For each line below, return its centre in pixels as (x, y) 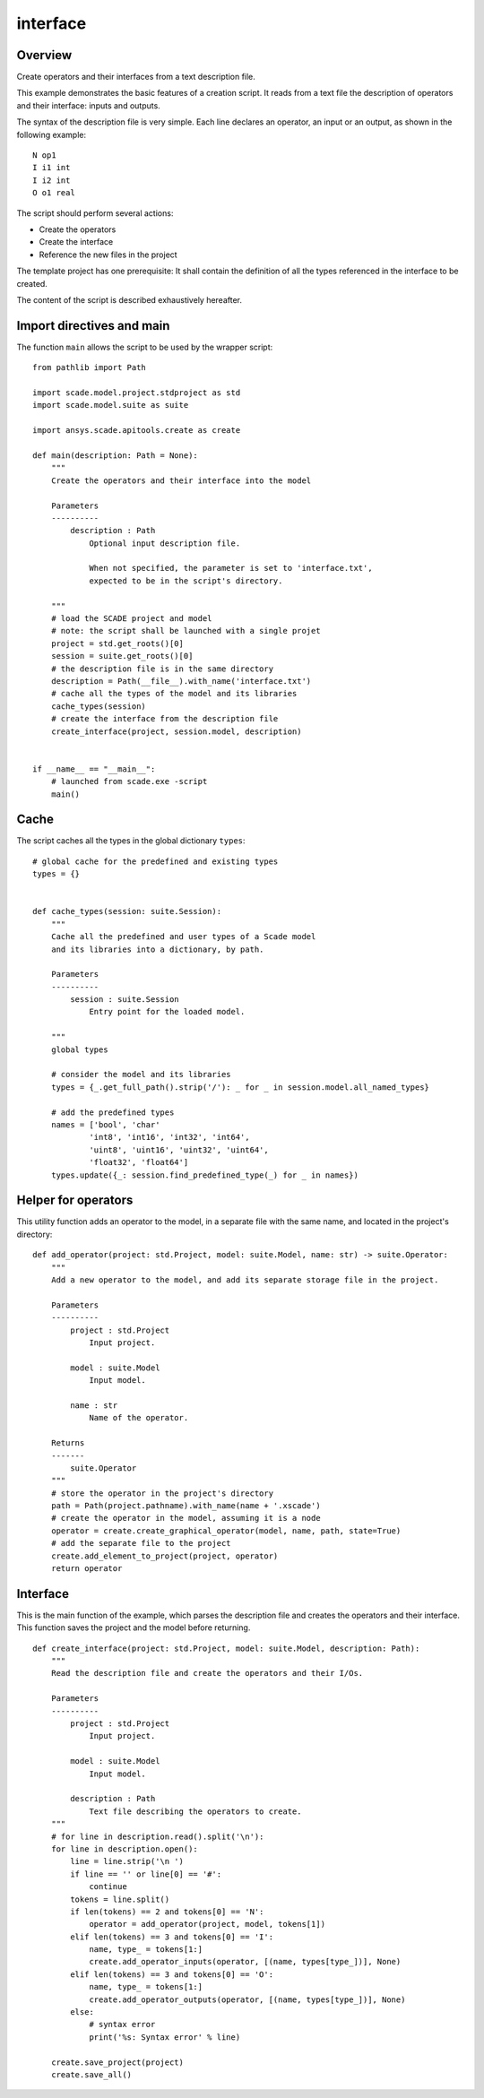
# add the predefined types (112, 1112)
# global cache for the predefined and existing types (156, 861)
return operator (86, 1569)
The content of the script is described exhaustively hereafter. (129, 299)
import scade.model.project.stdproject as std (137, 393)
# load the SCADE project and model (131, 619)
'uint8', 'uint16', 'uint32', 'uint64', (179, 1150)
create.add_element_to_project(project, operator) (164, 1556)
